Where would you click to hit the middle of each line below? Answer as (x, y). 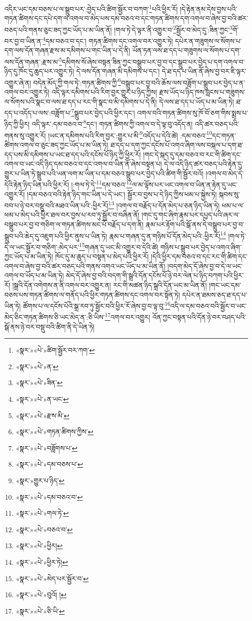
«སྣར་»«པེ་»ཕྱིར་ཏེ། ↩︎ (42, 562)
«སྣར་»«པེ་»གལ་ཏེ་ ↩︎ (42, 513)
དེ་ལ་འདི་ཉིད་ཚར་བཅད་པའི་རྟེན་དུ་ (204, 164)
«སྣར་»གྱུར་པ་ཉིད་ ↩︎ (40, 480)
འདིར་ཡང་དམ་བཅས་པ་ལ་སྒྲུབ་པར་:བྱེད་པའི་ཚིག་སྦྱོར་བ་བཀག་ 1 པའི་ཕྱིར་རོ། (91, 8)
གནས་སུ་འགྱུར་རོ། (25, 135)
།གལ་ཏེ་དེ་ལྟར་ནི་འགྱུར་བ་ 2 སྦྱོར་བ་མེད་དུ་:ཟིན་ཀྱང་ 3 (173, 29)
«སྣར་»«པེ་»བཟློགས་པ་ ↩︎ (47, 448)
